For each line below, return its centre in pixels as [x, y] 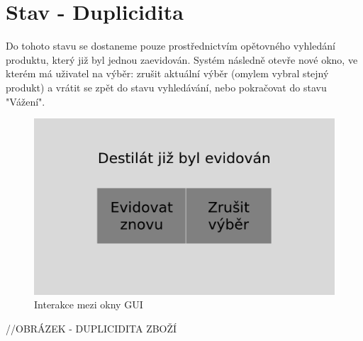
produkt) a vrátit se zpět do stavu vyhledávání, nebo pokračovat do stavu [166, 87]
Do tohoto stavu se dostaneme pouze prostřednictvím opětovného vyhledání [171, 46]
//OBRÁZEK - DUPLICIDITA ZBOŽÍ [91, 328]
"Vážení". [26, 101]
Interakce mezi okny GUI [89, 304]
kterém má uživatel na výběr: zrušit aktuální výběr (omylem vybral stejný [167, 73]
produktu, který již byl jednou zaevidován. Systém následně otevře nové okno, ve [182, 59]
